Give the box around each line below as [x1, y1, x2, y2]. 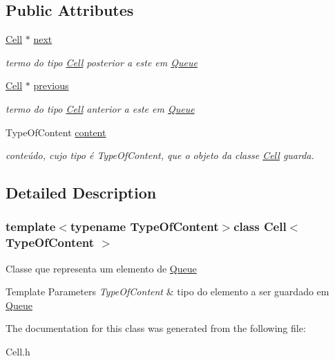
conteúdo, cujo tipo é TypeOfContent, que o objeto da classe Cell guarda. [6, 148, 314, 163]
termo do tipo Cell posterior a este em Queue [6, 55, 198, 69]
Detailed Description [6, 182, 157, 203]
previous [33, 78, 69, 93]
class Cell [233, 218, 287, 235]
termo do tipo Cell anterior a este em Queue [6, 101, 195, 115]
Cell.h [6, 344, 30, 359]
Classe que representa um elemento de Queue [6, 261, 197, 275]
